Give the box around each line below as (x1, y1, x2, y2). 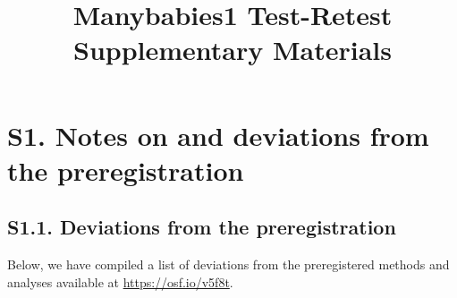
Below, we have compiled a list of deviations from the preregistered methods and (7, 255, 450, 274)
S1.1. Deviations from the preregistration (7, 213, 396, 241)
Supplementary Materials (73, 31, 392, 68)
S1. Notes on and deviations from (7, 116, 429, 153)
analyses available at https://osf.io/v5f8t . (7, 272, 233, 291)
